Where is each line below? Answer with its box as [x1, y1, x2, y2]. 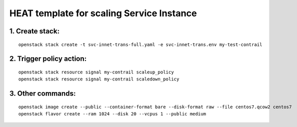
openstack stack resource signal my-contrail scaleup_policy [18, 69, 174, 75]
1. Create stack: [9, 27, 60, 35]
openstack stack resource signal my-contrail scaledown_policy [18, 76, 180, 82]
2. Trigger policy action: [9, 55, 87, 63]
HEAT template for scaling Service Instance [9, 8, 197, 19]
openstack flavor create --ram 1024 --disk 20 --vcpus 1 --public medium [18, 111, 206, 117]
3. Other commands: [9, 89, 76, 98]
